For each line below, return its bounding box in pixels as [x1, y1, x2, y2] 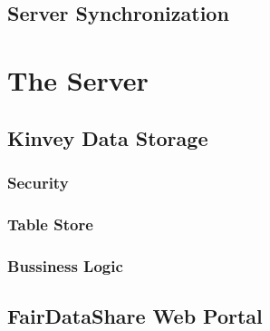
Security [7, 170, 69, 193]
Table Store [7, 212, 93, 235]
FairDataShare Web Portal [7, 301, 263, 329]
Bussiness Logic [7, 254, 123, 277]
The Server [7, 61, 149, 98]
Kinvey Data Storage [7, 123, 208, 151]
